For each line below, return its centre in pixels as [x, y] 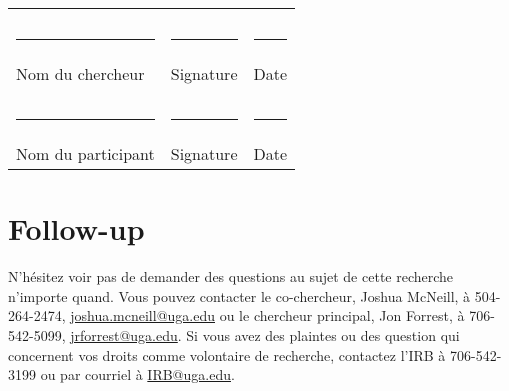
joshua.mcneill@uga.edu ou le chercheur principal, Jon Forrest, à [267, 315]
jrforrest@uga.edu [124, 334]
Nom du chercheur [80, 73]
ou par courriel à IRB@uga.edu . [137, 374]
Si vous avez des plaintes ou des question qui [323, 334]
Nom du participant [85, 153]
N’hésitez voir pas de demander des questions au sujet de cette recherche [231, 276]
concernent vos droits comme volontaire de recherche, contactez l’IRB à [227, 354]
